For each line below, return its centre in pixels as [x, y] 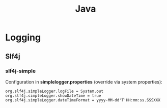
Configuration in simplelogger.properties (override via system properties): [84, 82]
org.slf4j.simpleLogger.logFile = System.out [54, 91]
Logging [23, 37]
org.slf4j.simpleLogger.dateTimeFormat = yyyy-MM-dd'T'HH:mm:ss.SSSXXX [83, 100]
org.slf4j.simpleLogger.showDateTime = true [53, 96]
